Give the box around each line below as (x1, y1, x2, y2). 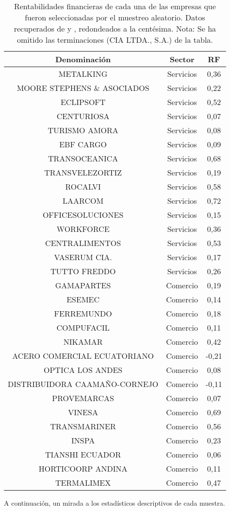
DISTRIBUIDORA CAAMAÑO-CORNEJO (8, 378, 159, 389)
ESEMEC (66, 294, 100, 305)
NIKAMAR (63, 336, 103, 347)
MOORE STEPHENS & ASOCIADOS (16, 82, 149, 93)
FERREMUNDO (54, 308, 112, 319)
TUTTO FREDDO (50, 265, 116, 277)
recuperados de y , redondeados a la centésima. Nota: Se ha (14, 23, 216, 34)
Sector (169, 53, 195, 65)
